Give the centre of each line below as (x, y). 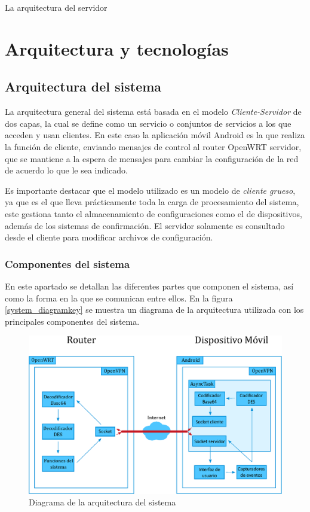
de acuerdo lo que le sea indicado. (66, 170)
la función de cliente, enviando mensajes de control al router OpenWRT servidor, (153, 146)
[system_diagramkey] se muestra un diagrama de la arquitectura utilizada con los (154, 310)
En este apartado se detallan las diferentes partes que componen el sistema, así (149, 286)
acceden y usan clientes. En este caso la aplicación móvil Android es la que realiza (155, 135)
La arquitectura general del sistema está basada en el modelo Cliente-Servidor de (153, 112)
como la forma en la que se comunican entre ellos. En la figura (119, 298)
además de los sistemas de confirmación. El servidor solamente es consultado (145, 225)
